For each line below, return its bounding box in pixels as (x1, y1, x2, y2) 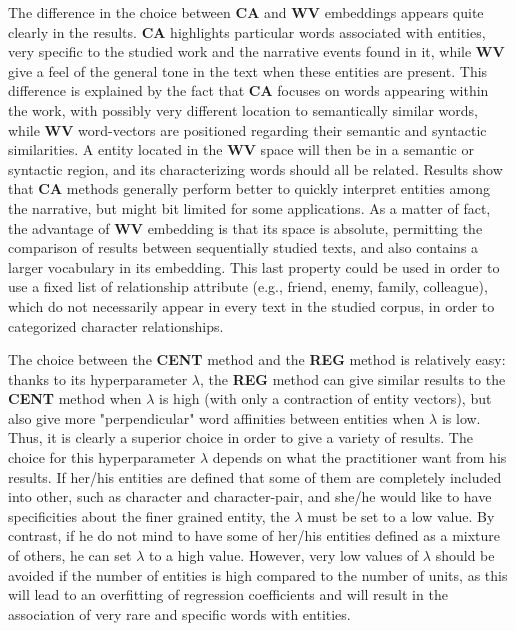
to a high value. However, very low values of (148, 545, 419, 566)
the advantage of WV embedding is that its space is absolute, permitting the (8, 217, 483, 238)
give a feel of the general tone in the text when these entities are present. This (8, 60, 488, 81)
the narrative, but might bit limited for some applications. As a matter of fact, (8, 197, 491, 218)
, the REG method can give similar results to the (200, 368, 506, 389)
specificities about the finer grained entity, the (8, 505, 290, 526)
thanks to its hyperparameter (8, 368, 188, 389)
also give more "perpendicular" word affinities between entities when (8, 407, 425, 428)
